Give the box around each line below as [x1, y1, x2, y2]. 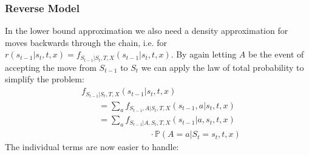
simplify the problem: [5, 73, 84, 85]
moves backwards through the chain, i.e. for [5, 36, 168, 48]
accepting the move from [5, 61, 97, 73]
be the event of [248, 48, 304, 61]
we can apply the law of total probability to [141, 61, 304, 73]
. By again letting [171, 48, 237, 61]
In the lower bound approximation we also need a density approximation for [5, 24, 288, 37]
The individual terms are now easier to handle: [5, 140, 179, 153]
